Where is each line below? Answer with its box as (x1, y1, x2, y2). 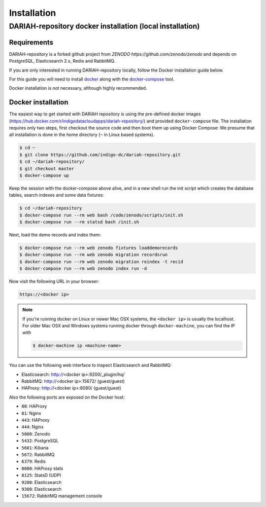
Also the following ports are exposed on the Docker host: (9, 394, 125, 400)
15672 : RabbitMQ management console (21, 493, 102, 499)
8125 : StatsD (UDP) (21, 472, 62, 478)
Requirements (9, 38, 54, 46)
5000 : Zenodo (21, 431, 50, 436)
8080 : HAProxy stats (21, 465, 64, 471)
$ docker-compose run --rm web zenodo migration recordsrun (19, 252, 168, 257)
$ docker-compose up (19, 173, 69, 178)
